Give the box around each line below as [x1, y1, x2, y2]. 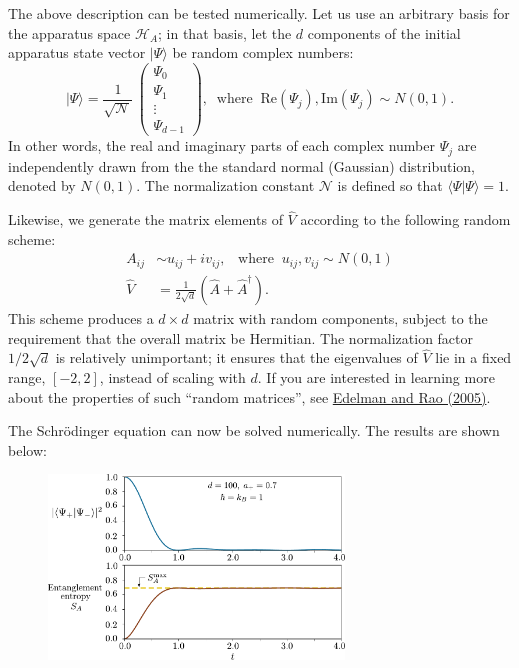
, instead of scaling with [99, 366, 246, 387]
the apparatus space [8, 22, 131, 43]
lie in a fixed [435, 347, 512, 368]
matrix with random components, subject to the [193, 307, 488, 328]
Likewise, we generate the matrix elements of [8, 209, 283, 230]
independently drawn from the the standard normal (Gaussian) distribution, [8, 155, 475, 176]
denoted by [8, 175, 76, 196]
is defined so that [337, 175, 443, 196]
